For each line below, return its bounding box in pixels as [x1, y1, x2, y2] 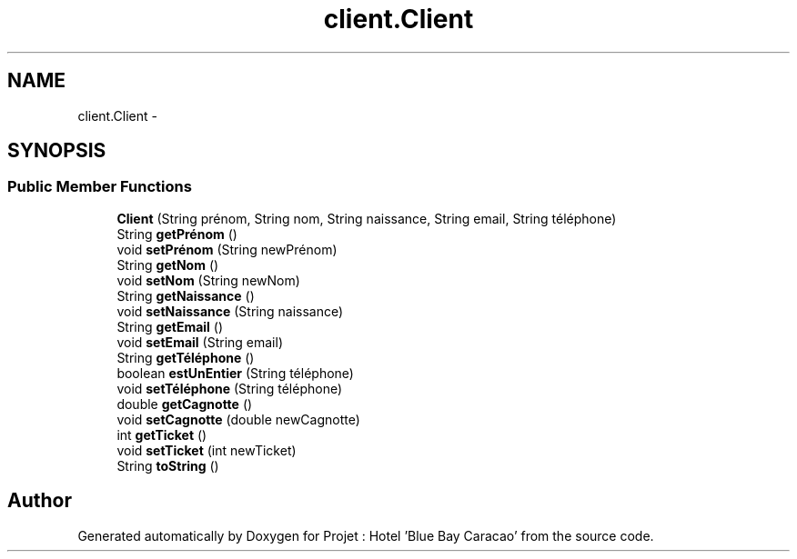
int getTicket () [116, 426, 207, 443]
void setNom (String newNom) [116, 272, 300, 288]
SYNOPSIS [7, 139, 106, 163]
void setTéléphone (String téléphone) [116, 380, 343, 396]
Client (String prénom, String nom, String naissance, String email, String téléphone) [116, 210, 617, 226]
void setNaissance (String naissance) [116, 303, 344, 319]
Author [7, 489, 72, 513]
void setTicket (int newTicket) [116, 442, 297, 458]
